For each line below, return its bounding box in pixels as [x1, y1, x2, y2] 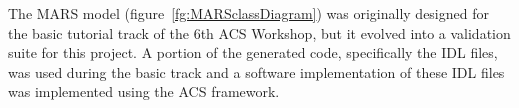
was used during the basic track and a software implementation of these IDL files [8, 61, 505, 82]
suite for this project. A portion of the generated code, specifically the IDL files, [8, 42, 498, 63]
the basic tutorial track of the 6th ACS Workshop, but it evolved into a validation [8, 22, 511, 43]
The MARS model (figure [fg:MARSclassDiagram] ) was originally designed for [8, 3, 489, 23]
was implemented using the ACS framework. [8, 81, 280, 102]
